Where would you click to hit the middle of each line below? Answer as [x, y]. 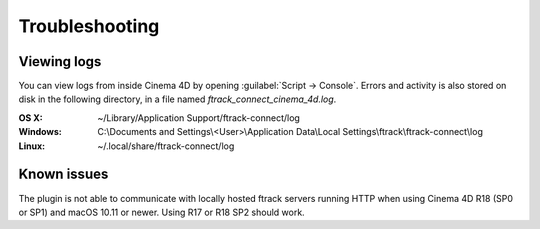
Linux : [31, 146]
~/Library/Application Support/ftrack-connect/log [198, 117]
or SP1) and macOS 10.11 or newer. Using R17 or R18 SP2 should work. [161, 212]
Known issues [63, 174]
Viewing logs [60, 61]
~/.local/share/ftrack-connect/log [166, 146]
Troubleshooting [89, 26]
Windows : [40, 132]
